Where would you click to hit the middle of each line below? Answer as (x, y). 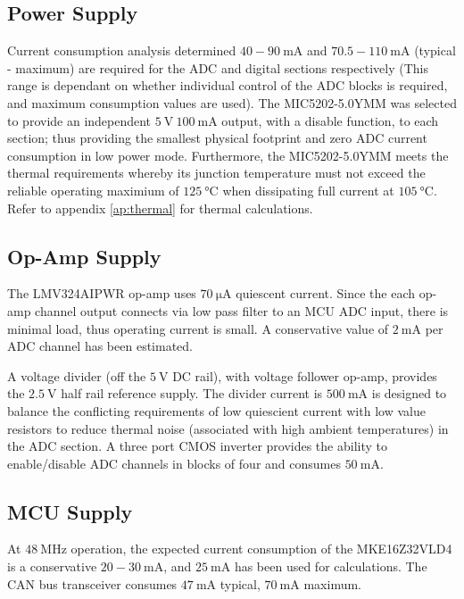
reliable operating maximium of (93, 190)
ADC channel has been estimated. (100, 346)
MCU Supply (70, 511)
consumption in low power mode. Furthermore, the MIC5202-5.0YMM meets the (228, 155)
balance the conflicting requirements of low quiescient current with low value (216, 410)
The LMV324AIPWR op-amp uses (102, 293)
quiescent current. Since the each (326, 293)
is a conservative (52, 566)
